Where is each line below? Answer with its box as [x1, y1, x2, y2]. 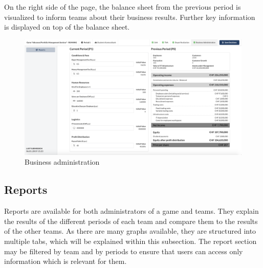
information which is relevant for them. [4, 256, 127, 266]
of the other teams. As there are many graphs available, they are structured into [4, 226, 256, 236]
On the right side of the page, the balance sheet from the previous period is [4, 2, 241, 12]
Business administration [25, 157, 100, 167]
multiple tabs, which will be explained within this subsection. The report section [4, 236, 257, 247]
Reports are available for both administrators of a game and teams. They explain [4, 206, 259, 216]
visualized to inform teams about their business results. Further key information [4, 11, 255, 22]
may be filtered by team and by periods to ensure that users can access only [4, 245, 243, 256]
